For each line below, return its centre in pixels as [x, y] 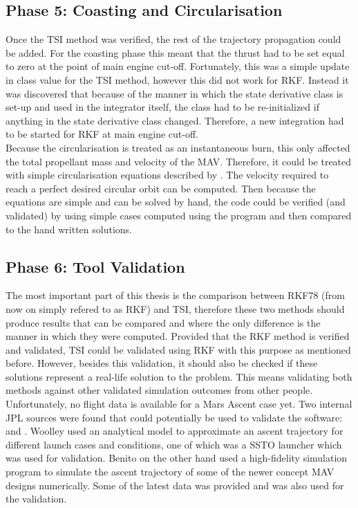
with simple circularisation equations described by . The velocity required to [167, 175]
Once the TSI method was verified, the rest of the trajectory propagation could [173, 39]
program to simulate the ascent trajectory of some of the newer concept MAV [170, 472]
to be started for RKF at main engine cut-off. [102, 134]
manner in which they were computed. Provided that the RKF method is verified [178, 336]
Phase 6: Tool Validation [95, 266]
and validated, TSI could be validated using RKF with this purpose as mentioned [178, 349]
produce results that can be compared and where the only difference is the [163, 322]
